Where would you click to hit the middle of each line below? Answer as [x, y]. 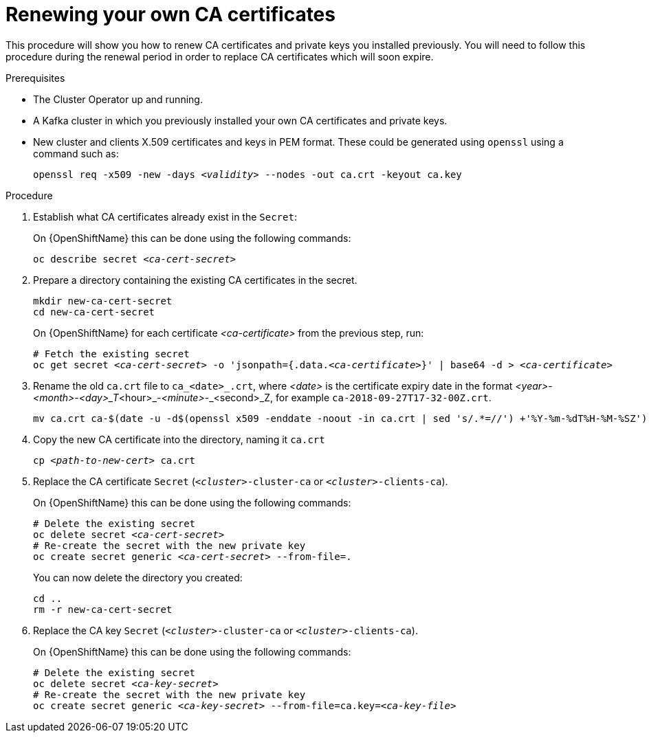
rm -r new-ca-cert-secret [103, 609]
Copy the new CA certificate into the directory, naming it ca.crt [179, 439]
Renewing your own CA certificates [170, 14]
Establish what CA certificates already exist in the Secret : [165, 216]
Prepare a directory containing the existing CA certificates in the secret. [195, 280]
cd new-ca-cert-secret [94, 312]
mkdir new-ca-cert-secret [103, 301]
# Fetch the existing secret [111, 354]
